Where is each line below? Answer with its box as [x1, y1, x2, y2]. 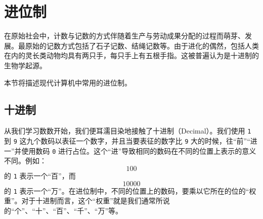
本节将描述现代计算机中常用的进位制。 [4, 77, 131, 87]
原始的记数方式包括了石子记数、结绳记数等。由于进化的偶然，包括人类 [25, 40, 259, 51]
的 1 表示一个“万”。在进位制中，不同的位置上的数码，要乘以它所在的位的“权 [4, 185, 256, 196]
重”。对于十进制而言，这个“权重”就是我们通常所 [4, 195, 163, 206]
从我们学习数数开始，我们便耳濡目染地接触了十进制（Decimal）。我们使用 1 [4, 125, 251, 136]
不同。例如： [4, 155, 47, 166]
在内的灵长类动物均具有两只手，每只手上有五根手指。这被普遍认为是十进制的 [4, 50, 259, 61]
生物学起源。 [4, 60, 47, 70]
